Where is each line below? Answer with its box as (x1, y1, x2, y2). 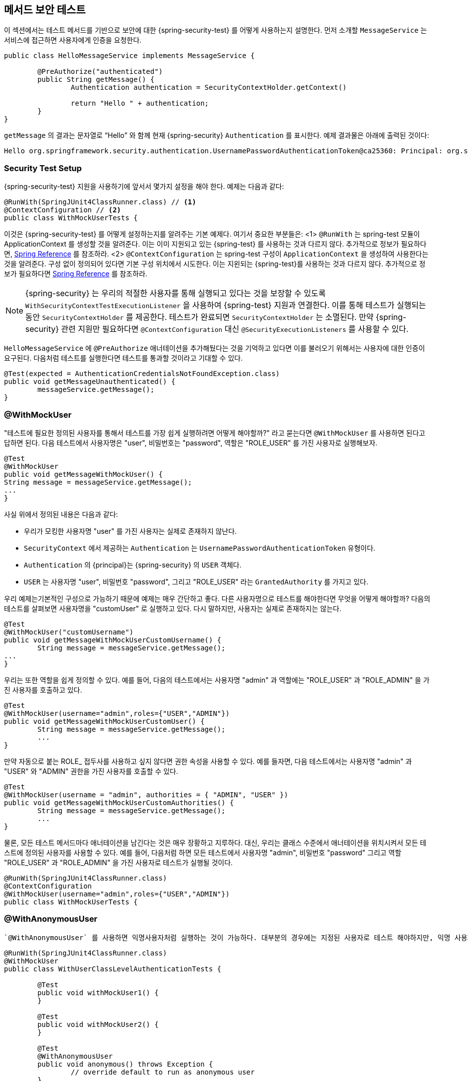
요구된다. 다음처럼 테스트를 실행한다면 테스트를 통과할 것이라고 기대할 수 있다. (4, 354, 243, 363)
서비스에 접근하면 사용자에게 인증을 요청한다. (4, 36, 142, 45)
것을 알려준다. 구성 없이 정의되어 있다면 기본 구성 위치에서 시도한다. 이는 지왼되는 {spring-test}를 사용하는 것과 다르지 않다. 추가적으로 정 (4, 259, 426, 268)
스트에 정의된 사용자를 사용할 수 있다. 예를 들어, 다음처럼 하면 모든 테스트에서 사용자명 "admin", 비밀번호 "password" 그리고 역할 (4, 848, 402, 857)
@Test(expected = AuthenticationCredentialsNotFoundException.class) (4, 370, 280, 378)
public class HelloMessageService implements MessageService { (4, 52, 255, 60)
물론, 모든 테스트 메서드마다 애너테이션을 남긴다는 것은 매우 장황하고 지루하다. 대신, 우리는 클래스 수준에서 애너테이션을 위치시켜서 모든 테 (4, 838, 426, 847)
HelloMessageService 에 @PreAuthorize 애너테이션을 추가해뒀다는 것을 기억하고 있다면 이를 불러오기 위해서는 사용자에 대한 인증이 (4, 344, 425, 353)
